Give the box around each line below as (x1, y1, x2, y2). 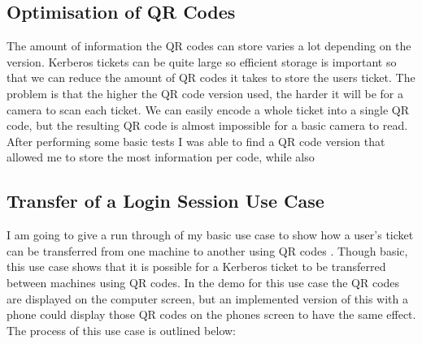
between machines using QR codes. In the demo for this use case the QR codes (7, 273, 400, 290)
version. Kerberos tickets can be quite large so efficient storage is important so (7, 53, 397, 70)
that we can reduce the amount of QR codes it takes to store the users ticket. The (7, 69, 415, 86)
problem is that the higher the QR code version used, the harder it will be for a (7, 84, 403, 101)
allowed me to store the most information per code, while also (7, 148, 315, 166)
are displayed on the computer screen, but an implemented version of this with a (7, 290, 408, 307)
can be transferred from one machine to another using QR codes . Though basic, (7, 242, 408, 259)
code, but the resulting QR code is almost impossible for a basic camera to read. (7, 117, 408, 134)
